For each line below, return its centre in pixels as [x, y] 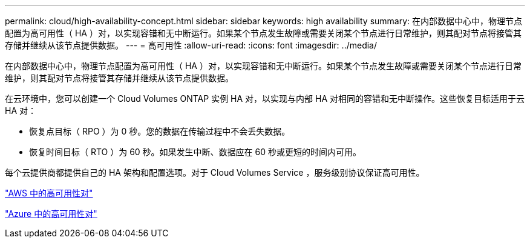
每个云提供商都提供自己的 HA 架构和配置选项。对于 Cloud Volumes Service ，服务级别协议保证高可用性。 [215, 172]
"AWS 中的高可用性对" [49, 193]
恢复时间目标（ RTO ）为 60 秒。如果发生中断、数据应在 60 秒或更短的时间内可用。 [195, 152]
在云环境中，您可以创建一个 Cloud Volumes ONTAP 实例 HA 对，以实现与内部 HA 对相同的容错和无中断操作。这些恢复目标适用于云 [265, 98]
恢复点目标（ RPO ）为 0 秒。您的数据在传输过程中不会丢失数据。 [160, 131]
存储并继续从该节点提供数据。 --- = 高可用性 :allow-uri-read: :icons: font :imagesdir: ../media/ [191, 45]
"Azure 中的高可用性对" [51, 214]
